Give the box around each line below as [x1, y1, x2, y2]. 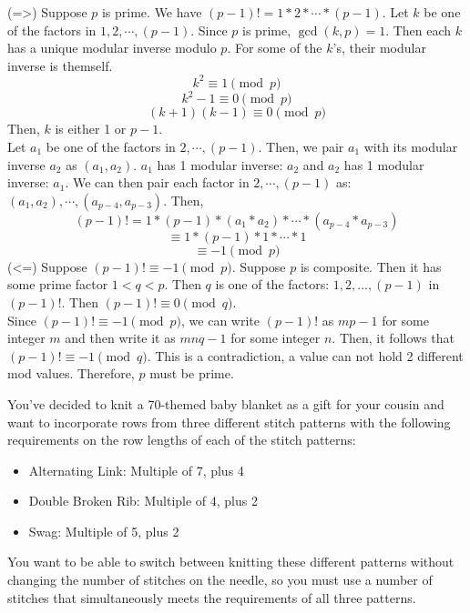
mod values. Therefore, [7, 364, 135, 383]
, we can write [181, 310, 260, 329]
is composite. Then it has [300, 256, 442, 276]
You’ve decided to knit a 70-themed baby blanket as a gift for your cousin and [7, 394, 444, 413]
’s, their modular [332, 38, 426, 57]
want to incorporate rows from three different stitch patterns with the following [7, 412, 451, 431]
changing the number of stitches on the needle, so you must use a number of [7, 570, 433, 589]
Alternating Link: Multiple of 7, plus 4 [28, 460, 244, 479]
